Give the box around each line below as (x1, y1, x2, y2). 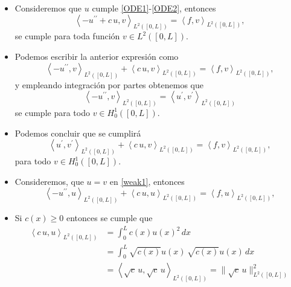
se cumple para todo (14, 106, 90, 118)
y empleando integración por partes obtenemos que (14, 78, 203, 91)
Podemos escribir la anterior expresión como (14, 50, 179, 63)
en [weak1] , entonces (109, 175, 185, 187)
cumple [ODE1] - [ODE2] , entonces (92, 2, 216, 14)
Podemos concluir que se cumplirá (14, 126, 141, 139)
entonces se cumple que (66, 211, 153, 224)
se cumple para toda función (14, 30, 120, 42)
